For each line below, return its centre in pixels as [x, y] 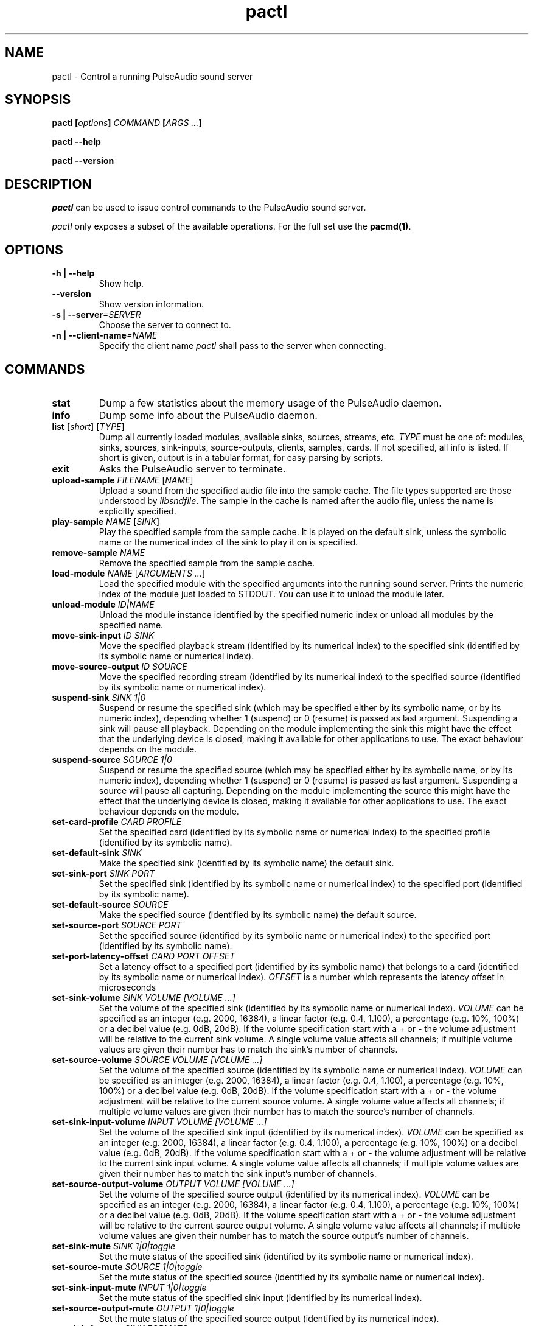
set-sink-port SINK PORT [103, 873]
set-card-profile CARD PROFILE [117, 821]
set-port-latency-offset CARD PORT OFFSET [144, 956]
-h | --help [73, 273]
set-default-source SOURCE [110, 904]
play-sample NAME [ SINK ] [106, 521]
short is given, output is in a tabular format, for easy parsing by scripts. [241, 457]
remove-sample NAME [99, 552]
